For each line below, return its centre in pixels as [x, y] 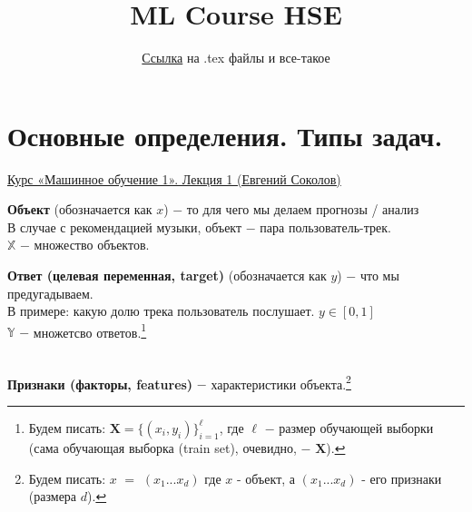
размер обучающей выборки [356, 427]
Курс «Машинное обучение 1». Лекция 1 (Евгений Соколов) [174, 178]
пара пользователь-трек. [325, 226]
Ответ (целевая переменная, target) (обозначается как [167, 276]
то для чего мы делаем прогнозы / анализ [303, 209]
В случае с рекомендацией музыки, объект [125, 226]
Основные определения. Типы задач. [225, 135]
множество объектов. [92, 245]
